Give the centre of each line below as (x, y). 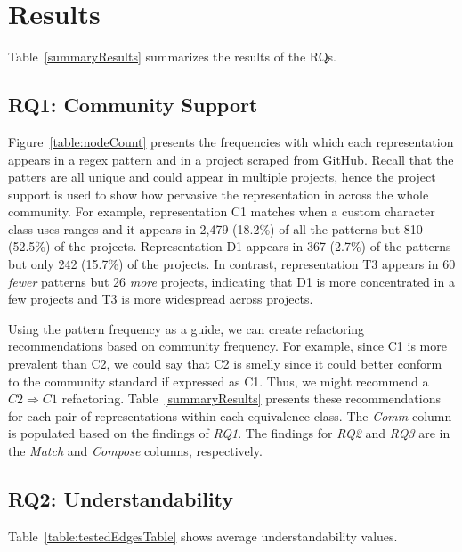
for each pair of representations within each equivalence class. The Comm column (230, 415)
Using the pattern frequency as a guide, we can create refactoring (186, 328)
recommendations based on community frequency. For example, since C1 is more (227, 346)
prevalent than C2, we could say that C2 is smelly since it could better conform (225, 364)
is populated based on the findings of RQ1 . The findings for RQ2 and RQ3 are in (229, 433)
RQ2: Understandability (121, 499)
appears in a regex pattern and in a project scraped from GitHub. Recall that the (231, 159)
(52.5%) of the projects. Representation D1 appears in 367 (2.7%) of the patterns (230, 246)
